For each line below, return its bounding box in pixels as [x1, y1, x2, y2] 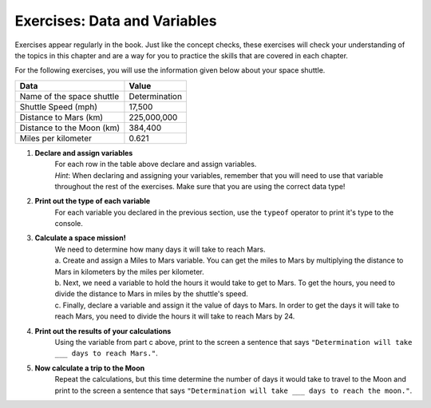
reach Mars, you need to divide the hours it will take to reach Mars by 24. [54, 311, 295, 321]
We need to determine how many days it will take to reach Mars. [54, 244, 266, 254]
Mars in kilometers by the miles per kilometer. [54, 267, 205, 276]
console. [54, 219, 84, 228]
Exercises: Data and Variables [14, 12, 217, 30]
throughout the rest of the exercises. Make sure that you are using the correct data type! [54, 181, 346, 191]
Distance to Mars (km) [19, 112, 104, 123]
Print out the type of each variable [34, 196, 151, 206]
